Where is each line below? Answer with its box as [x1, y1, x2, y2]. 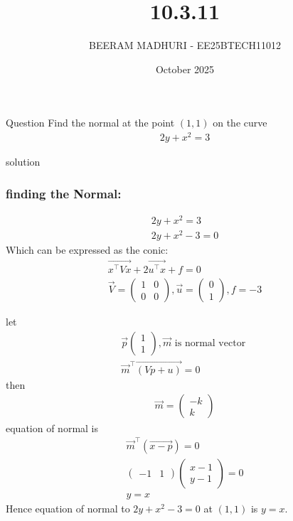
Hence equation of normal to [6, 500, 130, 515]
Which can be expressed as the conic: [6, 242, 169, 257]
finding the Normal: [6, 184, 122, 202]
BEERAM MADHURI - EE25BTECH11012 [89, 38, 281, 53]
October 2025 [155, 61, 215, 76]
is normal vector [174, 338, 246, 348]
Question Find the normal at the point [6, 115, 175, 130]
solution [6, 154, 41, 169]
